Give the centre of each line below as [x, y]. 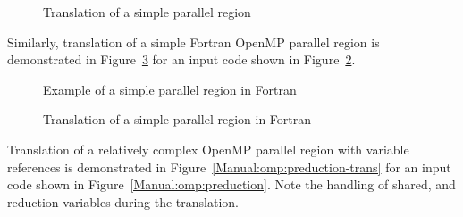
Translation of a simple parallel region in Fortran [177, 119]
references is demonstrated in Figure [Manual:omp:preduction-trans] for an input [229, 167]
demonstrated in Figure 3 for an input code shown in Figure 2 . [181, 59]
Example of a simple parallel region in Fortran [170, 89]
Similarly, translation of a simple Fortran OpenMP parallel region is [194, 42]
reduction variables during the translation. [123, 201]
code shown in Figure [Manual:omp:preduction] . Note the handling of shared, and [231, 184]
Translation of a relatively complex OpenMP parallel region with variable [208, 149]
